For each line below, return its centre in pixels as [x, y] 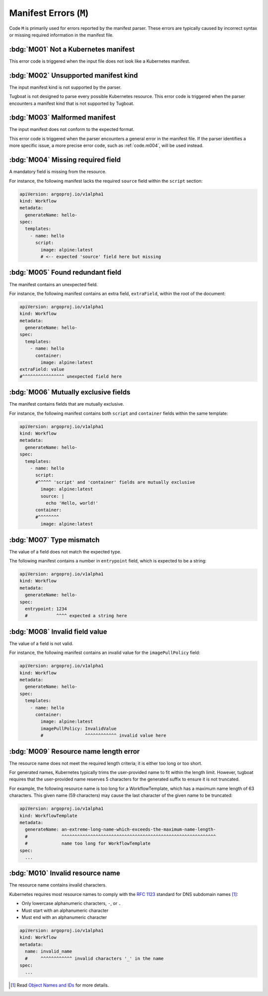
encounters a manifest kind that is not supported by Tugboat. [72, 103]
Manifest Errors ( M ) [49, 13]
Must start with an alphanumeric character [65, 910]
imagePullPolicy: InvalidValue [78, 728]
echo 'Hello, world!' [72, 503]
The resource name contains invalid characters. [58, 885]
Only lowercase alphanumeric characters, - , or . [71, 903]
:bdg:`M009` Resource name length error [74, 751]
